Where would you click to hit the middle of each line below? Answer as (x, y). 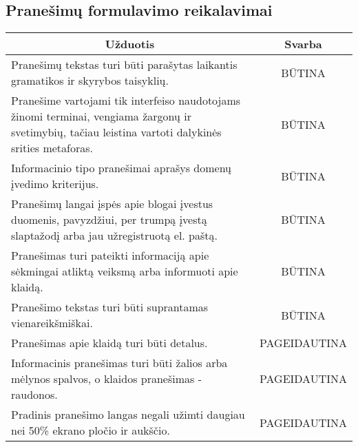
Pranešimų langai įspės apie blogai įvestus (112, 204)
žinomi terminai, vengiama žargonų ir (101, 116)
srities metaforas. (52, 148)
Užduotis (130, 44)
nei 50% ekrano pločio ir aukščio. (91, 430)
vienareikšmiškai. (52, 323)
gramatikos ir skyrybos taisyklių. (90, 81)
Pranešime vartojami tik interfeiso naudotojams (126, 101)
